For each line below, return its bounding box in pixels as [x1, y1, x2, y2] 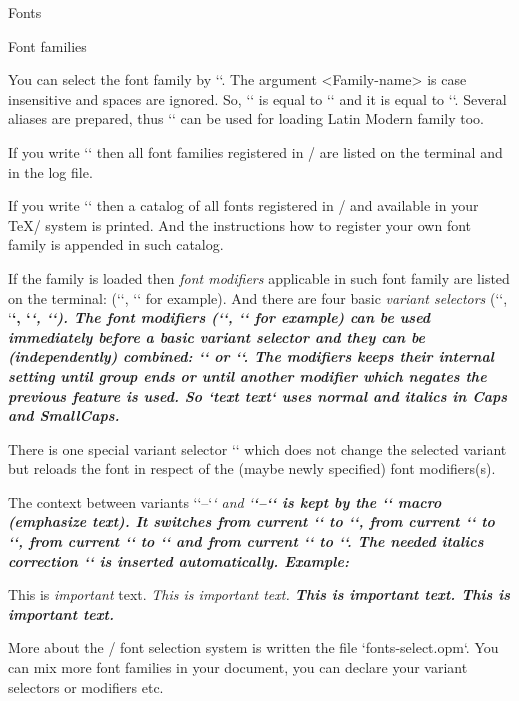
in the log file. [8, 161, 93, 182]
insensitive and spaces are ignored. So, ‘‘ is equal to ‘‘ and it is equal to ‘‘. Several [8, 88, 507, 109]
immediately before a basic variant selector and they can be [8, 326, 425, 347]
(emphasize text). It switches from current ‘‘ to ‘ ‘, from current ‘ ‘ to [8, 511, 495, 532]
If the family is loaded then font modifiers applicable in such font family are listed [8, 267, 510, 288]
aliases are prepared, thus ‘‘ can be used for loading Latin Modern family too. [8, 108, 484, 129]
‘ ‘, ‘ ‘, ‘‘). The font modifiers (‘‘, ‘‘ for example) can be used [8, 307, 431, 328]
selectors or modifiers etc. [8, 676, 164, 697]
